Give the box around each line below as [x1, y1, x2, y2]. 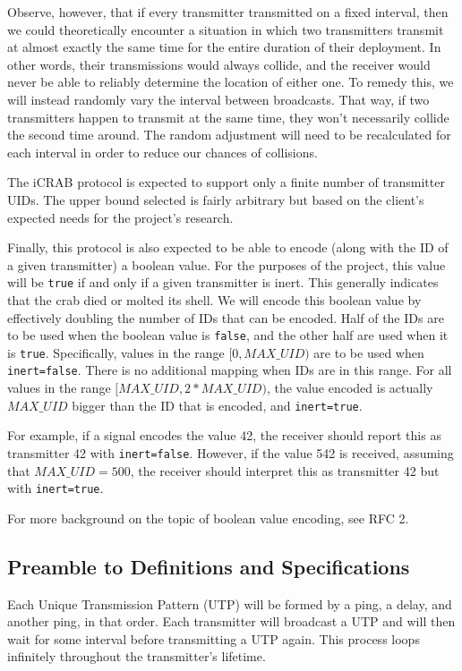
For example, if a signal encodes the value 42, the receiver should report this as [7, 426, 441, 445]
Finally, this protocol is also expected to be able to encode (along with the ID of [7, 238, 449, 257]
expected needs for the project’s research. [7, 208, 234, 226]
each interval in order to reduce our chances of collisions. [7, 142, 318, 161]
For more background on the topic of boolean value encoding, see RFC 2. [7, 508, 409, 527]
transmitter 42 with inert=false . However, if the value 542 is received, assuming [7, 443, 454, 462]
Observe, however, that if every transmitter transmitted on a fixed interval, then [7, 3, 449, 21]
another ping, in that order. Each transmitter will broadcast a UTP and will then [7, 612, 456, 631]
